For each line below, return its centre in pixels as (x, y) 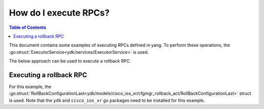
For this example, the (30, 87)
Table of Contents (28, 27)
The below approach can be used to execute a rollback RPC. (70, 61)
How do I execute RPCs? (59, 13)
